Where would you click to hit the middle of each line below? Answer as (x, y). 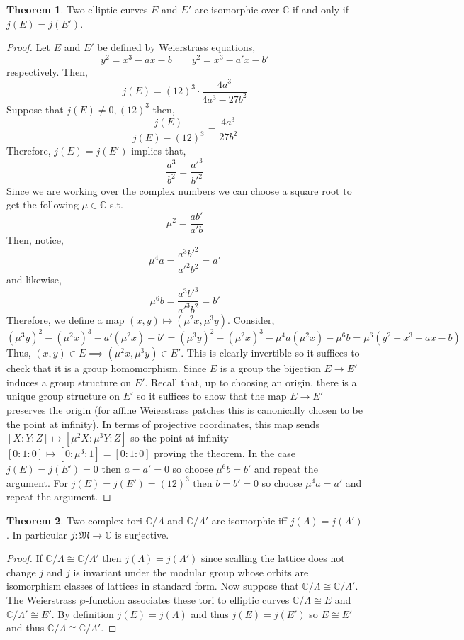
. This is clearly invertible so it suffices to (270, 353)
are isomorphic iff (249, 521)
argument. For (38, 482)
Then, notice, (35, 239)
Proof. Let (28, 47)
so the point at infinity (180, 438)
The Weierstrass (41, 599)
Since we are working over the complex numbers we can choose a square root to (179, 190)
